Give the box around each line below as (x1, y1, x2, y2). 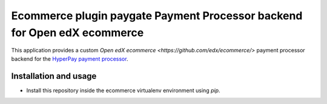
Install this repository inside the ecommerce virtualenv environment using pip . (26, 87, 220, 94)
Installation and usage (11, 71, 97, 81)
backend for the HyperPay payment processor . (11, 55, 128, 63)
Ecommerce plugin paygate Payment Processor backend (11, 9, 303, 22)
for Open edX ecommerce (11, 26, 144, 39)
